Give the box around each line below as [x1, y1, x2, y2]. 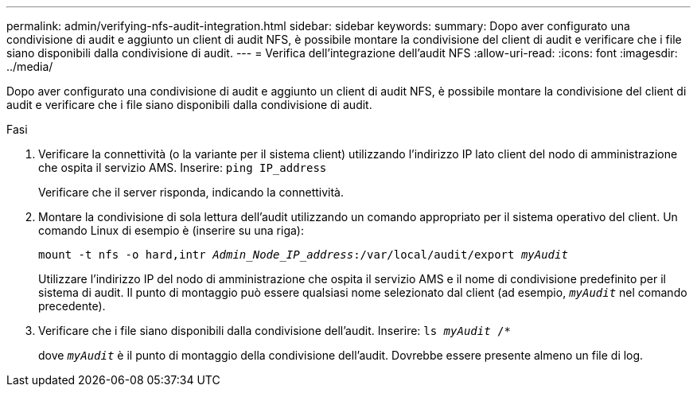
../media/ [6, 60, 53, 73]
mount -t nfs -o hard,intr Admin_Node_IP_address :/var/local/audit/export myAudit [38, 248, 568, 261]
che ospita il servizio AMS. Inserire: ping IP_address [38, 161, 327, 174]
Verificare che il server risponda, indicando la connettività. [38, 185, 344, 199]
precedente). [38, 299, 106, 313]
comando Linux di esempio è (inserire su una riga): [38, 224, 304, 237]
